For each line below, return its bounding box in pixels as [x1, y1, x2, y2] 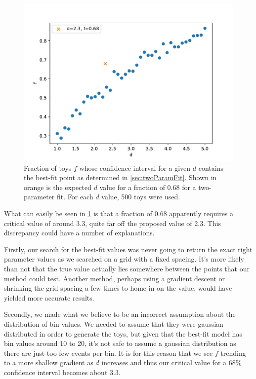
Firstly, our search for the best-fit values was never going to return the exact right [4, 244, 253, 254]
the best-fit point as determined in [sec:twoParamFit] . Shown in [24, 172, 217, 183]
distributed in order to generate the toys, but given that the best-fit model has [4, 328, 242, 339]
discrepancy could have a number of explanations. [4, 227, 155, 238]
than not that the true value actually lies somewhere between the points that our [4, 263, 250, 273]
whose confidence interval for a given [79, 162, 191, 173]
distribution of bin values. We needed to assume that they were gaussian [4, 318, 223, 329]
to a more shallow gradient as [4, 357, 93, 368]
